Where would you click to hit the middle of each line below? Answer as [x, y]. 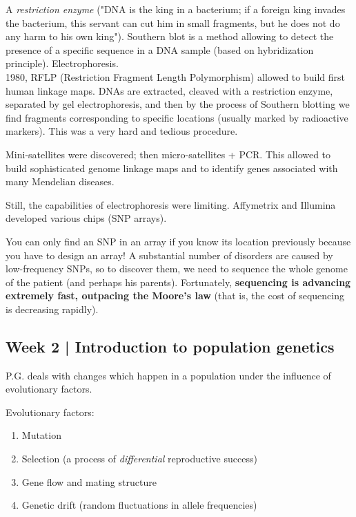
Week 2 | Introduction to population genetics [170, 346]
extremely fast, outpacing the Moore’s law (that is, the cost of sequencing [175, 295]
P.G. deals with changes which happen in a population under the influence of [168, 375]
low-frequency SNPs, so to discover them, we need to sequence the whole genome [177, 269]
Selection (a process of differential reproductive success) [139, 459]
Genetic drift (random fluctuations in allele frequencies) [139, 505]
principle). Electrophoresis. [62, 63]
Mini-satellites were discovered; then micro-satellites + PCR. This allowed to [168, 154]
